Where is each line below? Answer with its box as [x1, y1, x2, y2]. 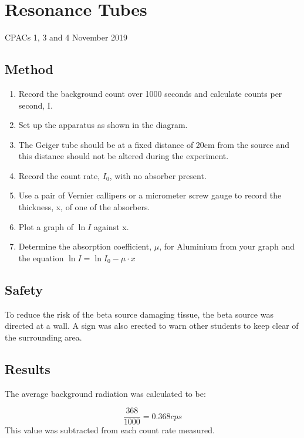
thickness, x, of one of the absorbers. [18, 201, 150, 213]
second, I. [18, 99, 53, 111]
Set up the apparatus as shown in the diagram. [18, 119, 188, 131]
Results [5, 359, 50, 378]
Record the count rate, [18, 169, 100, 181]
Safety [5, 280, 43, 298]
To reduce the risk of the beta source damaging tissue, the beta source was [5, 308, 273, 320]
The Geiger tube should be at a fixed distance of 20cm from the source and [18, 138, 290, 150]
